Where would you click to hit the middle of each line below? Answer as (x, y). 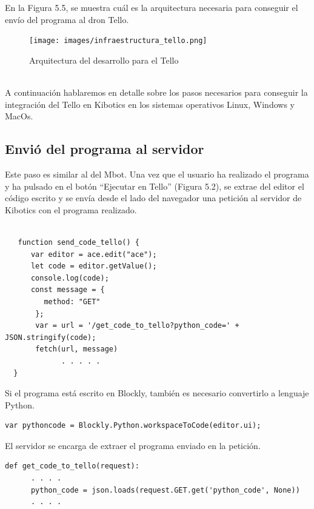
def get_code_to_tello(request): (72, 466)
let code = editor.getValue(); (94, 266)
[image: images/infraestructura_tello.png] (118, 41)
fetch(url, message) (77, 349)
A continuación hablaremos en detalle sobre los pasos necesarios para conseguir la (156, 92)
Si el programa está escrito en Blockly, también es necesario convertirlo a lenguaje (157, 393)
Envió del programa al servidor (105, 149)
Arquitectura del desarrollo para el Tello (104, 60)
